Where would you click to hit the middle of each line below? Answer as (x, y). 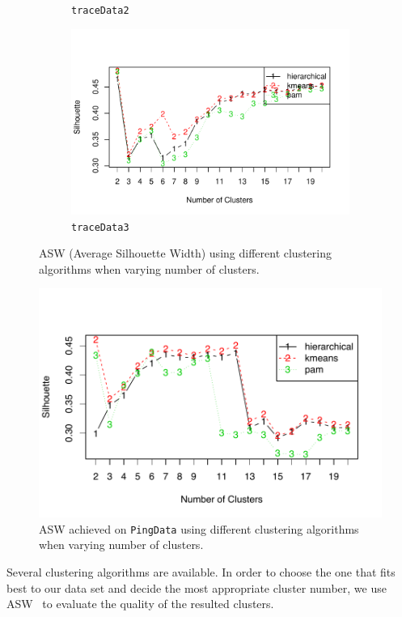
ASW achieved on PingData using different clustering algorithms (199, 528)
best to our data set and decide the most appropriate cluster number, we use (197, 587)
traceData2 (100, 11)
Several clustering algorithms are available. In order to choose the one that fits (201, 571)
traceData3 (100, 227)
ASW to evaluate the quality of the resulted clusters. (140, 604)
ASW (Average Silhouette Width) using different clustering (185, 253)
